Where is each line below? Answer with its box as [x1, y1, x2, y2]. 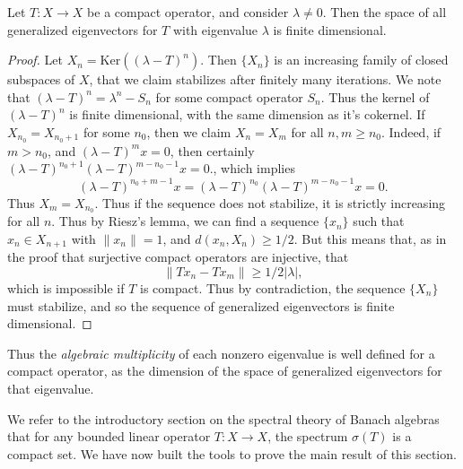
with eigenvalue [172, 20, 258, 39]
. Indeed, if [381, 122, 441, 141]
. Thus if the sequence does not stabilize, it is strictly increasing [94, 193, 446, 212]
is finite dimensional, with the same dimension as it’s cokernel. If [69, 105, 425, 124]
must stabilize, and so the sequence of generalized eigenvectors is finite [7, 296, 395, 315]
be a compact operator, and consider [87, 3, 289, 21]
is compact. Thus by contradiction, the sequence [140, 279, 406, 298]
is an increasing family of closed [274, 50, 449, 69]
